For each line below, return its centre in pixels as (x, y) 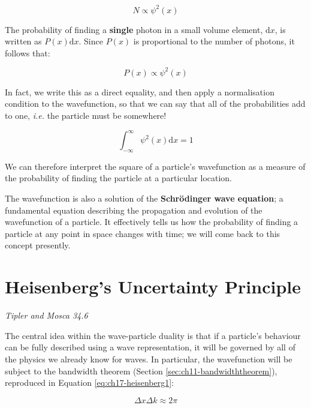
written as (23, 41)
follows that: (28, 52)
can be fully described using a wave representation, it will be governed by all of (150, 347)
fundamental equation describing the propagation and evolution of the (134, 210)
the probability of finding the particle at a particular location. (119, 178)
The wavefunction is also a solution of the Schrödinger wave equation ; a (144, 198)
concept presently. (38, 245)
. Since (91, 41)
